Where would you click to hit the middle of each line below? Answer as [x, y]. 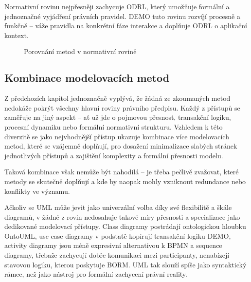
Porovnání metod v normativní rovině [80, 51]
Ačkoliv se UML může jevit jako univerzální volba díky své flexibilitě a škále [118, 207]
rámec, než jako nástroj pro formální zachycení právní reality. [96, 274]
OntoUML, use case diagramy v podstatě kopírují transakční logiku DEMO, [118, 235]
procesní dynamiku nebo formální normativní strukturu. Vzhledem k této [114, 126]
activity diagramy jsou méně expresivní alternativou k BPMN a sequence [113, 245]
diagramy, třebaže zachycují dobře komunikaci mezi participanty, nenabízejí [117, 255]
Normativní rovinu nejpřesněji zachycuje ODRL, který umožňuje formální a [117, 6]
